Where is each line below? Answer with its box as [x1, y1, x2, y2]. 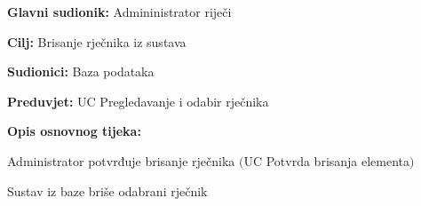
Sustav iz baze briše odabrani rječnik [7, 181, 208, 200]
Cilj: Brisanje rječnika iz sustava [7, 32, 187, 51]
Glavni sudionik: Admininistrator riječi [7, 3, 232, 20]
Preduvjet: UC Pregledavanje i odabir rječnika [7, 91, 269, 110]
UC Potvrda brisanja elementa [243, 151, 410, 170]
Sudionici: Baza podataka [7, 62, 155, 81]
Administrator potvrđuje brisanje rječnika [7, 151, 235, 170]
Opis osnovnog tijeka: [7, 122, 141, 140]
